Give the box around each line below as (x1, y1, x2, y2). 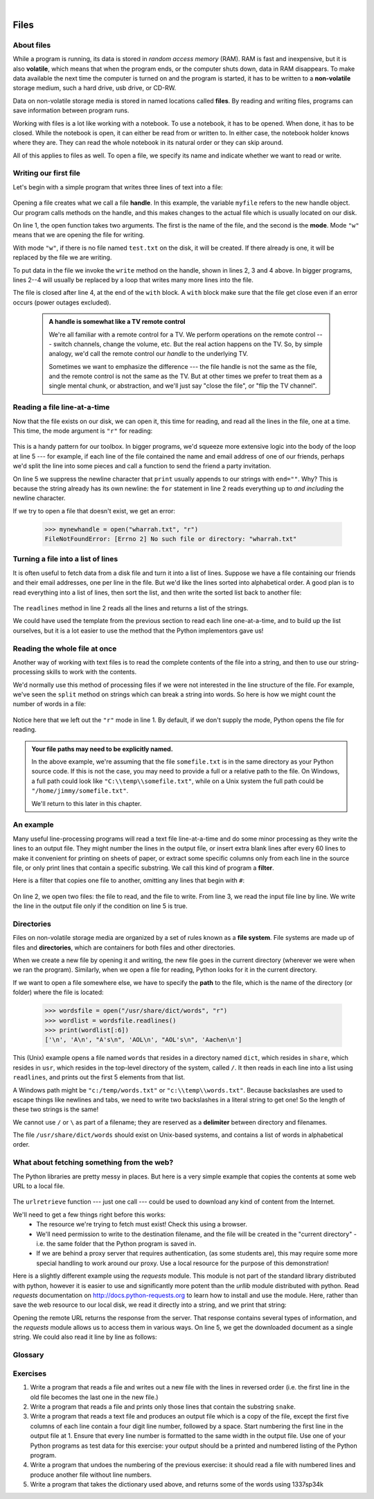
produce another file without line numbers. (30, 1471, 152, 1479)
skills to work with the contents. (46, 668, 137, 676)
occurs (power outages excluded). (12, 298, 112, 307)
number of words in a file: (12, 700, 87, 708)
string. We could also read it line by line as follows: (12, 1333, 157, 1342)
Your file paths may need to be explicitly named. (31, 744, 173, 753)
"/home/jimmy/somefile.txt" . (31, 787, 129, 795)
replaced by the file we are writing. (12, 253, 112, 262)
